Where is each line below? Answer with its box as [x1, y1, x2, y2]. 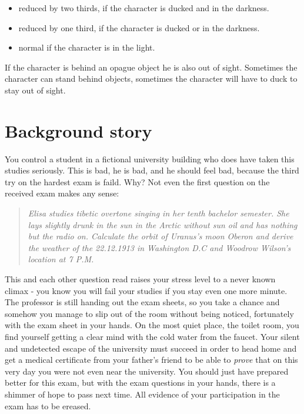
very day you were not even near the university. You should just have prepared [5, 365, 289, 377]
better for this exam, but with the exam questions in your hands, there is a [5, 376, 276, 389]
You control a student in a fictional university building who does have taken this [5, 152, 295, 165]
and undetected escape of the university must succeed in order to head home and [5, 342, 297, 354]
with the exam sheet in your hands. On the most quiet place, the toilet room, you [5, 319, 299, 331]
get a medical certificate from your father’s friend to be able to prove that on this [5, 353, 298, 366]
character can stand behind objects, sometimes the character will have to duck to [5, 72, 298, 85]
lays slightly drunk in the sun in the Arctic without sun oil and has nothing [28, 218, 298, 231]
